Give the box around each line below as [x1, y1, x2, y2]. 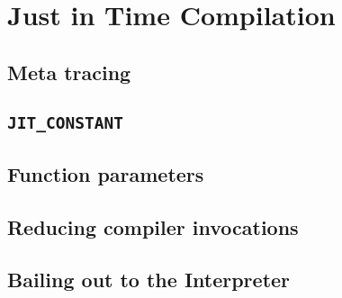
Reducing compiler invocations [7, 212, 299, 240]
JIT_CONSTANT [7, 113, 123, 132]
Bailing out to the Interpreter [7, 266, 291, 293]
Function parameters [7, 159, 204, 187]
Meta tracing [7, 58, 131, 86]
